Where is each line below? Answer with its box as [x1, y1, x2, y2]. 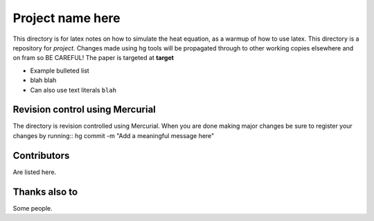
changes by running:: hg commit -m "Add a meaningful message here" [12, 131, 215, 140]
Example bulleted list [30, 66, 89, 75]
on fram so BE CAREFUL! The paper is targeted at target [12, 54, 175, 62]
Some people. [12, 204, 53, 212]
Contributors [12, 149, 70, 162]
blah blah [30, 76, 57, 84]
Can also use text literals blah [30, 86, 117, 94]
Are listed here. [12, 168, 57, 176]
